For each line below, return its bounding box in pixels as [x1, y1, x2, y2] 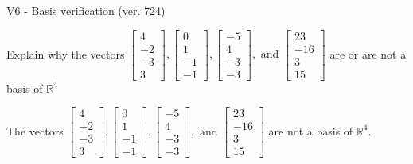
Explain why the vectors [6, 45, 125, 62]
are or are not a [329, 45, 407, 62]
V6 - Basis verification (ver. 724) [6, 2, 166, 18]
